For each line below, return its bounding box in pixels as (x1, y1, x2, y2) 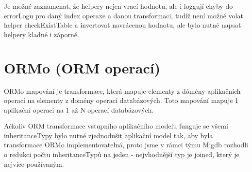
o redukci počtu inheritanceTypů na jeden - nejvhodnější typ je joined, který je (4, 149, 239, 159)
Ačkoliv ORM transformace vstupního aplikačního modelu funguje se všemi (4, 121, 228, 131)
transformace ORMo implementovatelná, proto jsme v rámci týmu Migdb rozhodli (4, 140, 248, 150)
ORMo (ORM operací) (4, 57, 161, 77)
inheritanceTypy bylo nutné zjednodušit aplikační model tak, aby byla (4, 130, 213, 140)
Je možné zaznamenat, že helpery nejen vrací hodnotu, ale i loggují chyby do (4, 1, 233, 11)
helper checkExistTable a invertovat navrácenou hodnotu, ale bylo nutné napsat (4, 20, 241, 30)
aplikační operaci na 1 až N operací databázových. (4, 104, 154, 115)
